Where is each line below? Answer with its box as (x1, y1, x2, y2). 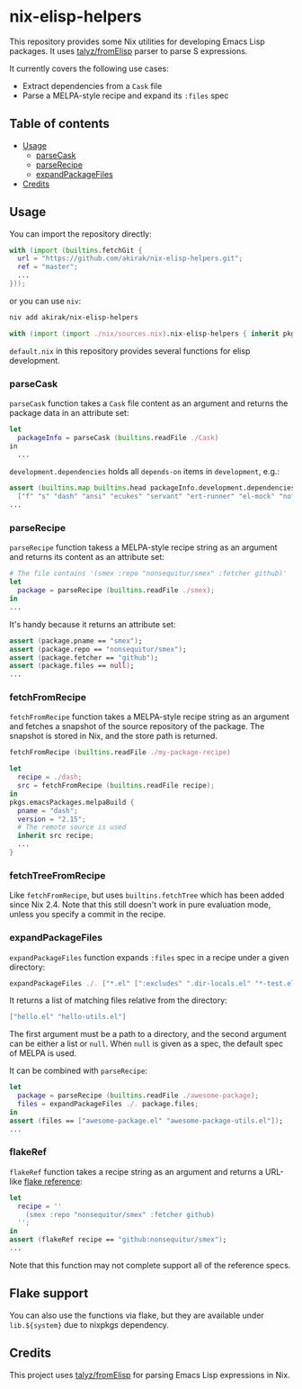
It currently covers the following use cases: (9, 63, 169, 74)
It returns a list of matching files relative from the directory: (9, 995, 227, 1006)
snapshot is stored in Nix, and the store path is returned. (9, 731, 218, 742)
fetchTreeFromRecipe (9, 869, 106, 881)
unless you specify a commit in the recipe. (9, 909, 166, 920)
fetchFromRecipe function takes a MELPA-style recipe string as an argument (9, 711, 290, 722)
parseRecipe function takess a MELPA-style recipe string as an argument (9, 542, 278, 553)
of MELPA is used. (9, 1048, 77, 1059)
